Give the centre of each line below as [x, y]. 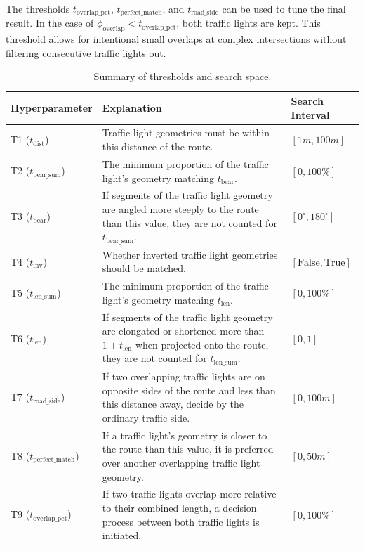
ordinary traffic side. [146, 417]
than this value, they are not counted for [190, 222]
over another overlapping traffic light [181, 462]
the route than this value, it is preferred [188, 449]
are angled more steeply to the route [180, 208]
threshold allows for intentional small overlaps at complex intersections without [176, 39]
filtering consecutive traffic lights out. [86, 52]
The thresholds [38, 8]
